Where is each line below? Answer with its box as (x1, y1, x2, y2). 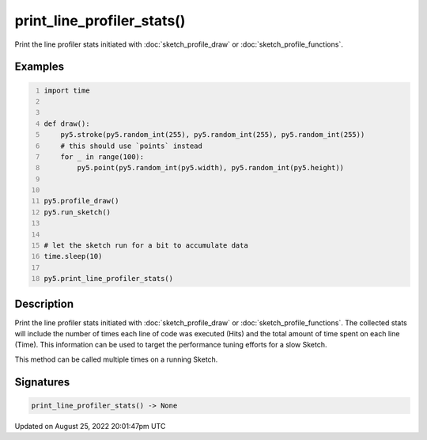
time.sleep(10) (43, 252, 103, 261)
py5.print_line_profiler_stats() (43, 274, 174, 283)
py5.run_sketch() (43, 207, 111, 217)
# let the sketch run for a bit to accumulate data (43, 241, 248, 250)
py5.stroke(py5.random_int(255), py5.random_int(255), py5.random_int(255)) (60, 131, 365, 139)
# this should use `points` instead (60, 141, 203, 150)
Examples (14, 60, 65, 74)
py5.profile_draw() (43, 196, 119, 206)
